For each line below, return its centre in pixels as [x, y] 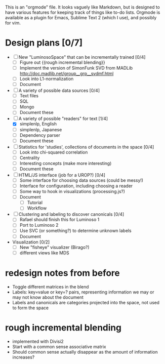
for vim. [13, 23]
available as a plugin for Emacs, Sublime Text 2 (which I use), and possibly [81, 18]
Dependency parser [40, 135]
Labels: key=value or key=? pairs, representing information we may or [83, 292]
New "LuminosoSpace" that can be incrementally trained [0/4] [82, 57]
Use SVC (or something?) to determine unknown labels [76, 231]
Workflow [37, 208]
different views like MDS [44, 253]
